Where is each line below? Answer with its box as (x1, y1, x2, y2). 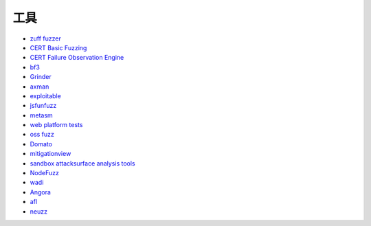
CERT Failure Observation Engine (30, 54, 124, 62)
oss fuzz (30, 131, 55, 139)
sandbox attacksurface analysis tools (30, 159, 135, 168)
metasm (30, 111, 53, 120)
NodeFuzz (30, 169, 60, 177)
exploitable (30, 91, 61, 100)
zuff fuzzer (30, 34, 61, 43)
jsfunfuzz (30, 102, 57, 110)
